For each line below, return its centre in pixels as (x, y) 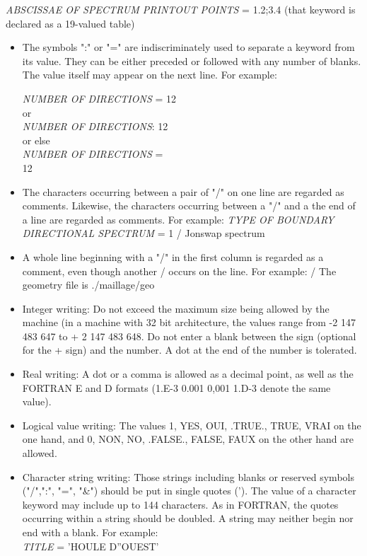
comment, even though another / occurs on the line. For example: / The (179, 271)
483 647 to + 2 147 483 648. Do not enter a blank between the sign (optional (189, 336)
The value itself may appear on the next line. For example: (150, 75)
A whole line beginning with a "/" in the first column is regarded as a (173, 256)
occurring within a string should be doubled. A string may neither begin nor (188, 518)
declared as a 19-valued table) (70, 23)
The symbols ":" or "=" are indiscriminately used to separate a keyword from (188, 47)
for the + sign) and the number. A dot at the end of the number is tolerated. (190, 350)
